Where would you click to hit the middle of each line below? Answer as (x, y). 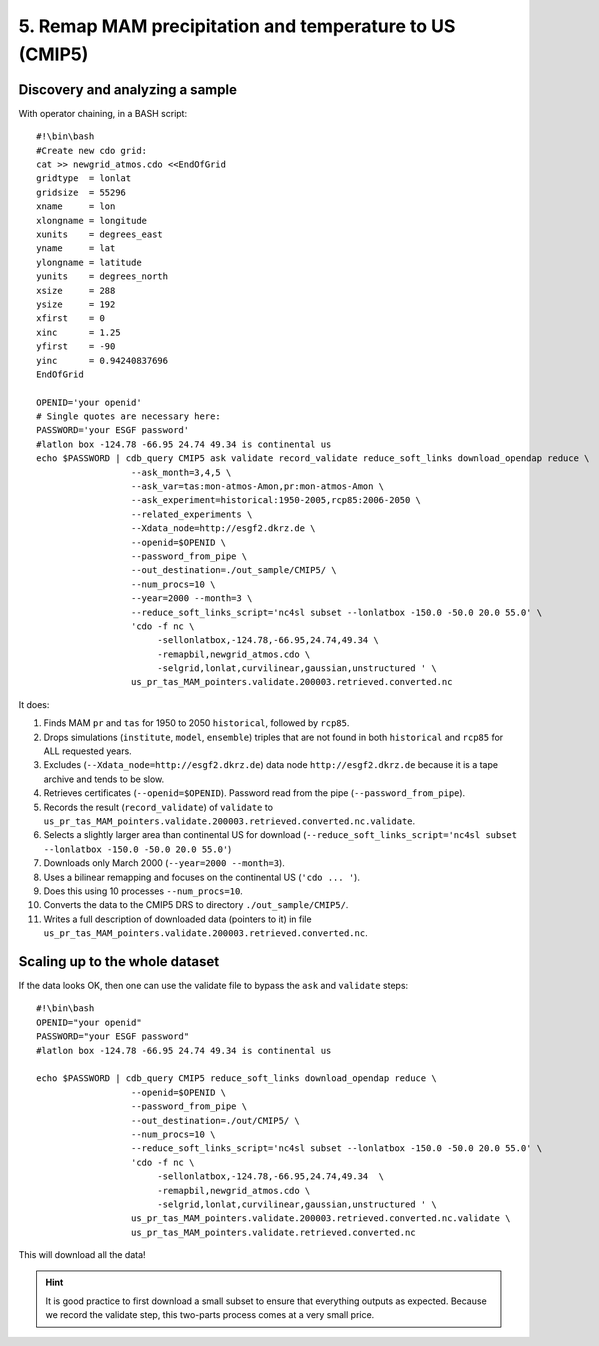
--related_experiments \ (191, 514)
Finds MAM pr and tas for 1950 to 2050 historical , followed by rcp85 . (196, 723)
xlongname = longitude (92, 220)
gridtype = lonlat (84, 178)
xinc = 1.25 (78, 332)
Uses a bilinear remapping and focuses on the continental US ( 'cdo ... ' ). (201, 877)
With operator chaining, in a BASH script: (103, 113)
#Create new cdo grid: (92, 150)
